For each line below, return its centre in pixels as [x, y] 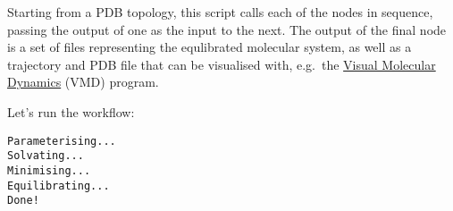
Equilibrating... [59, 186]
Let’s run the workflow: [71, 111]
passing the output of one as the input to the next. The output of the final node [227, 29]
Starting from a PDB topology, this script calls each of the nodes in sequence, [220, 12]
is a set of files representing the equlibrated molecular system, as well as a [210, 47]
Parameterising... [62, 141]
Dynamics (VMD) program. [83, 82]
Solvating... [46, 156]
